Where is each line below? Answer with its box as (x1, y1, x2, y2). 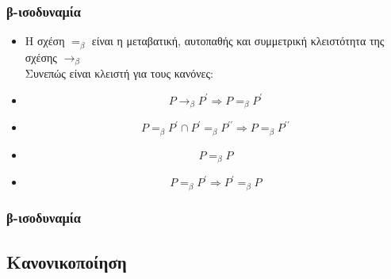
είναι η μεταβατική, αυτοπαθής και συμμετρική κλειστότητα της (91, 32, 385, 49)
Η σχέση (25, 32, 65, 49)
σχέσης (25, 48, 57, 65)
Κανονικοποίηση (6, 249, 127, 273)
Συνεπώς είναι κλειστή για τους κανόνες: (25, 65, 213, 82)
